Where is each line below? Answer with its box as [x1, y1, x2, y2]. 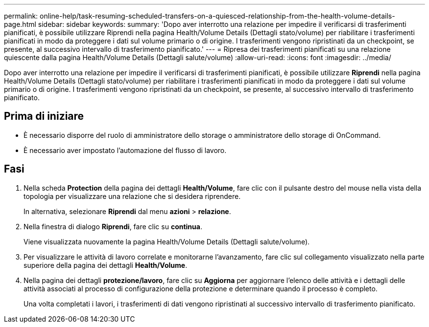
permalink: [4, 12, 38, 20]
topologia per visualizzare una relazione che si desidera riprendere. [24, 192, 241, 200]
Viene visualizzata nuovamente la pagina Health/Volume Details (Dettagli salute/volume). [24, 237, 310, 246]
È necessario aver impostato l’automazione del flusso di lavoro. [24, 146, 227, 154]
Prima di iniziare [4, 110, 84, 123]
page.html [4, 20, 36, 28]
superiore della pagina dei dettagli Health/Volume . [24, 261, 188, 269]
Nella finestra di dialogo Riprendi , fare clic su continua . [24, 222, 202, 231]
